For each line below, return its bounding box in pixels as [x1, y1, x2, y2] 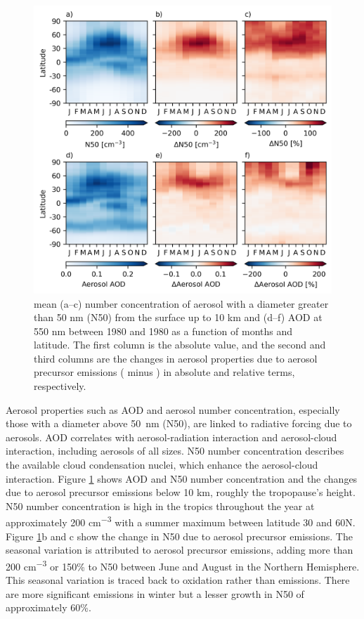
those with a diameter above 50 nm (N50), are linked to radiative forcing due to [6, 416, 352, 431]
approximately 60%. [6, 600, 91, 615]
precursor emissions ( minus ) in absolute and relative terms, [34, 365, 295, 379]
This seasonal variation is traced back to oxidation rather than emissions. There [6, 573, 350, 587]
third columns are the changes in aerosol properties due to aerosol [34, 351, 318, 365]
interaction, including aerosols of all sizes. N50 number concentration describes [6, 443, 344, 458]
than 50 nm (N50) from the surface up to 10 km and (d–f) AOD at [34, 310, 323, 325]
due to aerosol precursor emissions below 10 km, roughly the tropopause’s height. [6, 485, 356, 500]
